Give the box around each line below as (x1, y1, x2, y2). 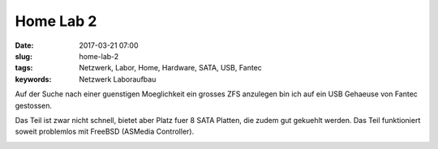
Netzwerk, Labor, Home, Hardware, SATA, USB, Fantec (79, 63, 263, 73)
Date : (15, 40, 34, 50)
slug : (15, 51, 32, 61)
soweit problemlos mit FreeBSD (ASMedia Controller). (15, 126, 195, 137)
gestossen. (15, 100, 53, 110)
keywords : (15, 74, 52, 84)
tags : (15, 63, 33, 73)
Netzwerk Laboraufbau (79, 74, 157, 84)
